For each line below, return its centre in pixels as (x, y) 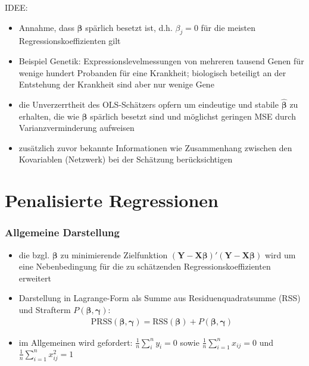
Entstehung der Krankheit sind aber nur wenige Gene (116, 84)
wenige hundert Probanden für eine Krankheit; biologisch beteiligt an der (152, 72)
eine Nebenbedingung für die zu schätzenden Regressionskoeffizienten (145, 266)
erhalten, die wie (49, 116)
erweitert (35, 278)
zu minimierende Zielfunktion (114, 254)
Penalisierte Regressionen (112, 200)
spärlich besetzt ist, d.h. (129, 27)
